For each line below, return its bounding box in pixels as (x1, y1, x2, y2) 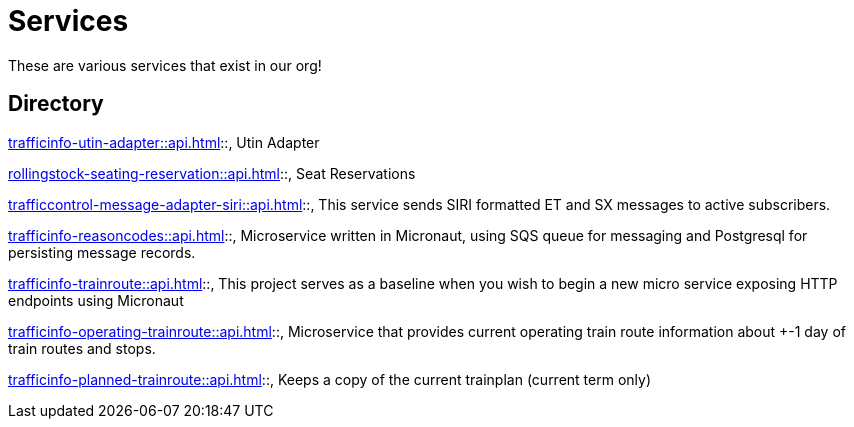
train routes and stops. (8, 339, 156, 357)
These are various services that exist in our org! (8, 56, 322, 74)
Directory (8, 91, 104, 117)
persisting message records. (8, 243, 196, 261)
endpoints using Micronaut (8, 291, 184, 309)
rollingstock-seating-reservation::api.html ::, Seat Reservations (8, 164, 416, 182)
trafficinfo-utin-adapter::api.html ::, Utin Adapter (8, 133, 320, 151)
